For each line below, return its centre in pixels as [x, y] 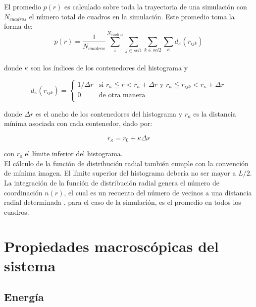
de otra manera [122, 95]
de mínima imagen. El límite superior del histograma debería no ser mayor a [120, 173]
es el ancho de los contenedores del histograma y [109, 113]
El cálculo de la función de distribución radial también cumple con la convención [126, 163]
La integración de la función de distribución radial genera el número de [112, 182]
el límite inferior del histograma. [74, 153]
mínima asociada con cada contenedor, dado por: [78, 123]
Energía [24, 297]
